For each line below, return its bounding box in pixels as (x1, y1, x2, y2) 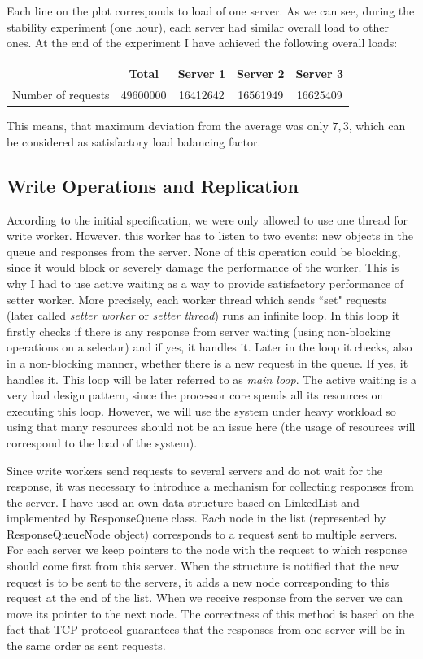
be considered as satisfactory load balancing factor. (7, 133, 261, 150)
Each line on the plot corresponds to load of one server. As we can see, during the (7, 2, 415, 19)
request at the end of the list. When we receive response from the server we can (7, 589, 403, 606)
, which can (348, 117, 406, 134)
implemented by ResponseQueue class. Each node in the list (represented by (7, 509, 386, 526)
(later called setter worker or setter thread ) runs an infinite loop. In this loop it (7, 307, 400, 324)
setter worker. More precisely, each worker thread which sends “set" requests (7, 290, 386, 308)
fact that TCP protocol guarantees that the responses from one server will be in (7, 621, 406, 638)
